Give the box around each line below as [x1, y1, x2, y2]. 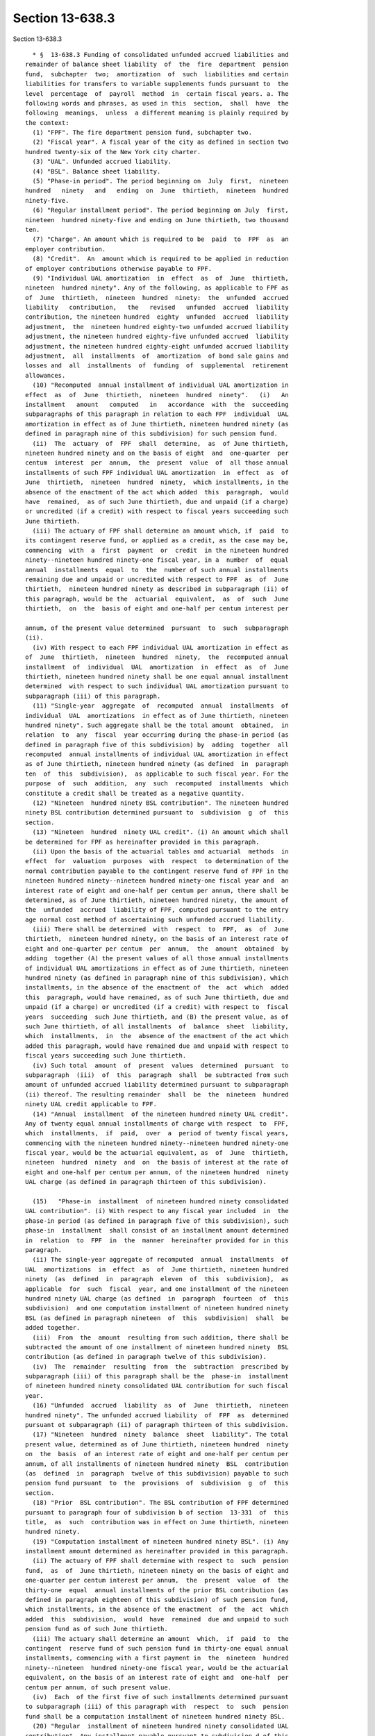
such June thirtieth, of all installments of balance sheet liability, [25, 1023, 289, 1030]
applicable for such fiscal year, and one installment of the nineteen [25, 1285, 289, 1293]
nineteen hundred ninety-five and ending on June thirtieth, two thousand [25, 216, 289, 224]
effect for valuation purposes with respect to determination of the [25, 858, 289, 865]
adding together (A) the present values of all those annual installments [25, 955, 289, 962]
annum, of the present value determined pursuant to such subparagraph [25, 624, 289, 632]
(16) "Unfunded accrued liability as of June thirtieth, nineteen [32, 1401, 289, 1410]
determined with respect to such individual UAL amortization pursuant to [25, 683, 289, 690]
